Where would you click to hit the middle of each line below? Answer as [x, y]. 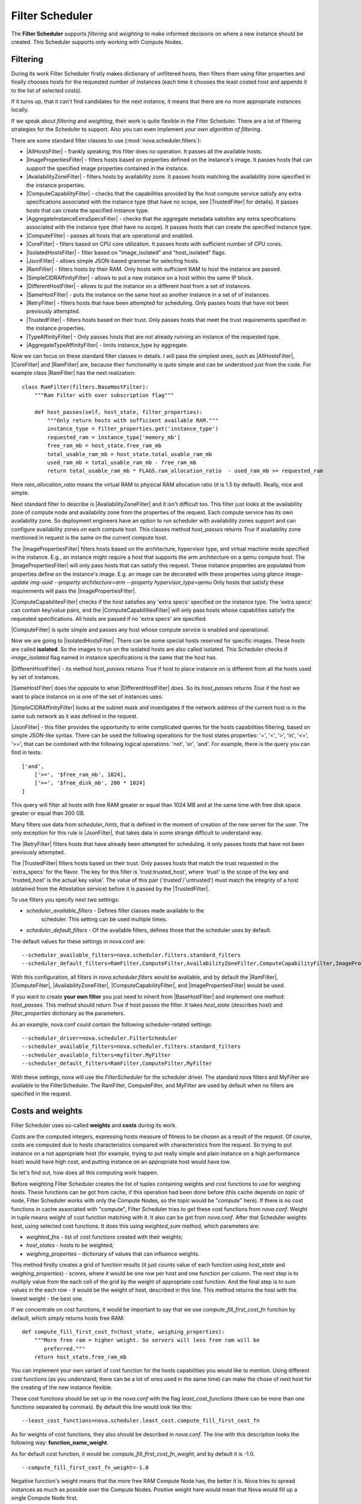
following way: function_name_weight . [60, 1443]
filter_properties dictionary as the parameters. [68, 1013]
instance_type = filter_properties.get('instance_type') [133, 429]
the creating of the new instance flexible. [62, 1387]
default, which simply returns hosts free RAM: [68, 1318]
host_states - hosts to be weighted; [70, 1245]
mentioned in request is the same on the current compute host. [89, 538]
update [20, 582]
